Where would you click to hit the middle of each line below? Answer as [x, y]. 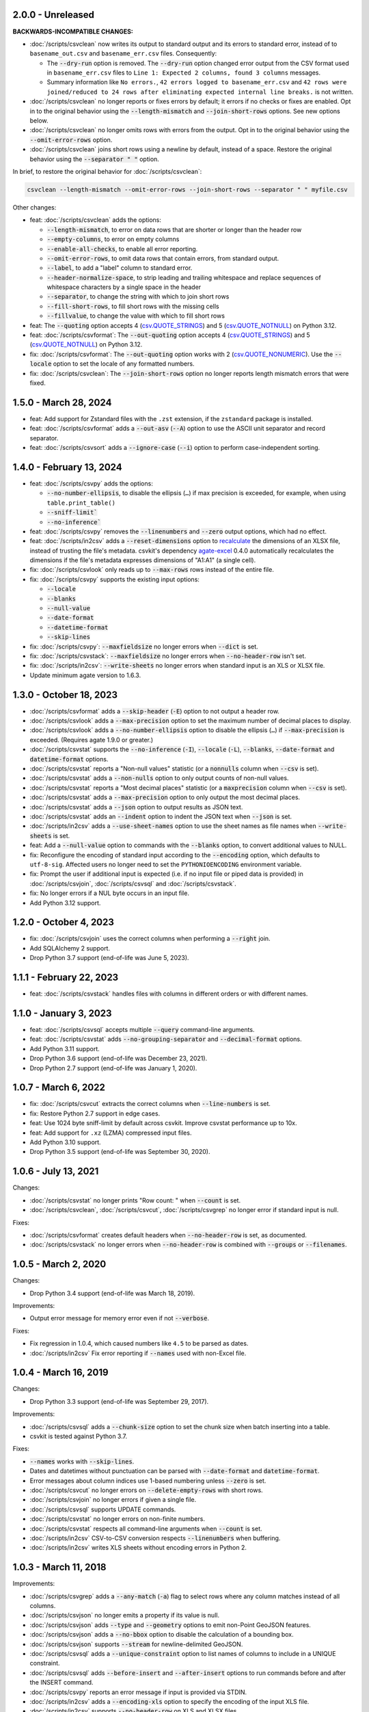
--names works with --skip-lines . [82, 1461]
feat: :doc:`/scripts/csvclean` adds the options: [96, 220]
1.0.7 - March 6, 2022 [59, 1088]
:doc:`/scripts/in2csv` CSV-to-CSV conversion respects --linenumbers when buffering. [155, 1538]
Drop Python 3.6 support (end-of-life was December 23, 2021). [119, 1059]
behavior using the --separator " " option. [95, 159]
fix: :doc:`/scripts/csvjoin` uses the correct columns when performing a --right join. [150, 939]
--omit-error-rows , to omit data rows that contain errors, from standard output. [163, 258]
